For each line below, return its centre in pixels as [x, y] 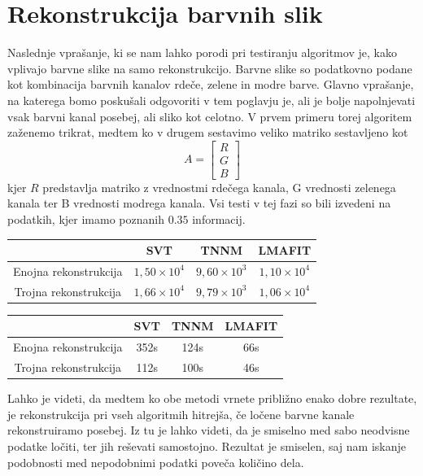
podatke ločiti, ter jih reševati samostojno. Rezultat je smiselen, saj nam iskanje [207, 445]
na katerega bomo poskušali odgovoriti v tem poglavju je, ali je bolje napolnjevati [211, 100]
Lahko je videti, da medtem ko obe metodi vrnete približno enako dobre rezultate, [212, 398]
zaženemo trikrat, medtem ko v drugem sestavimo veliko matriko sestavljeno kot [208, 132]
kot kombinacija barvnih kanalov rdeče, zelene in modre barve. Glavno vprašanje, [211, 84]
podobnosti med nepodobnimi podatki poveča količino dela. [156, 462]
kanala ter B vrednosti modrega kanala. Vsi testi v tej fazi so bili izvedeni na [199, 203]
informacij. [219, 218]
